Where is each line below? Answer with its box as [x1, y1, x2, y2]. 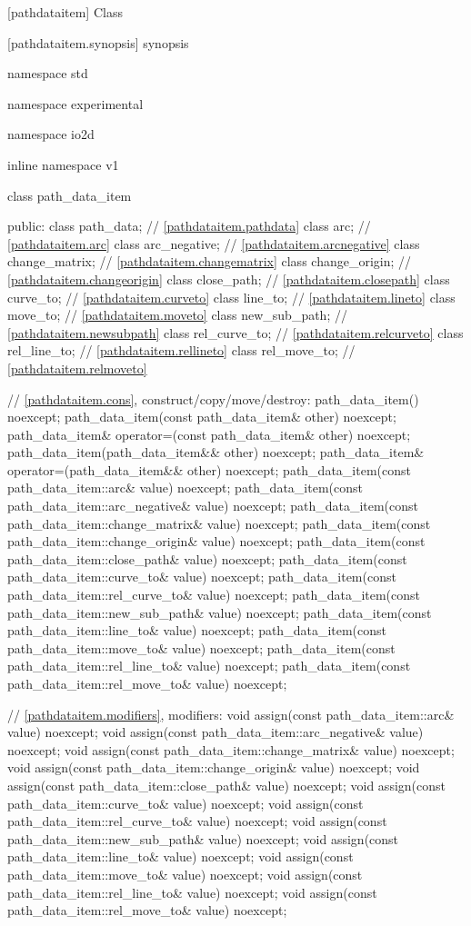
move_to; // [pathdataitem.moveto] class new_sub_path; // [7, 305, 347, 324]
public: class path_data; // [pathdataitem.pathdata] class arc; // [7, 216, 371, 235]
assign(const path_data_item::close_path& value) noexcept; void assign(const [7, 775, 446, 794]
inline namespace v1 [7, 154, 119, 174]
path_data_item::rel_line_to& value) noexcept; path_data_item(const [7, 656, 411, 675]
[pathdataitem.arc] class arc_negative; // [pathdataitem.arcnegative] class [7, 234, 420, 253]
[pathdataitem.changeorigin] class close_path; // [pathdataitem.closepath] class [7, 269, 450, 288]
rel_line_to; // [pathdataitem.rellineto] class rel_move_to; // [7, 341, 356, 360]
